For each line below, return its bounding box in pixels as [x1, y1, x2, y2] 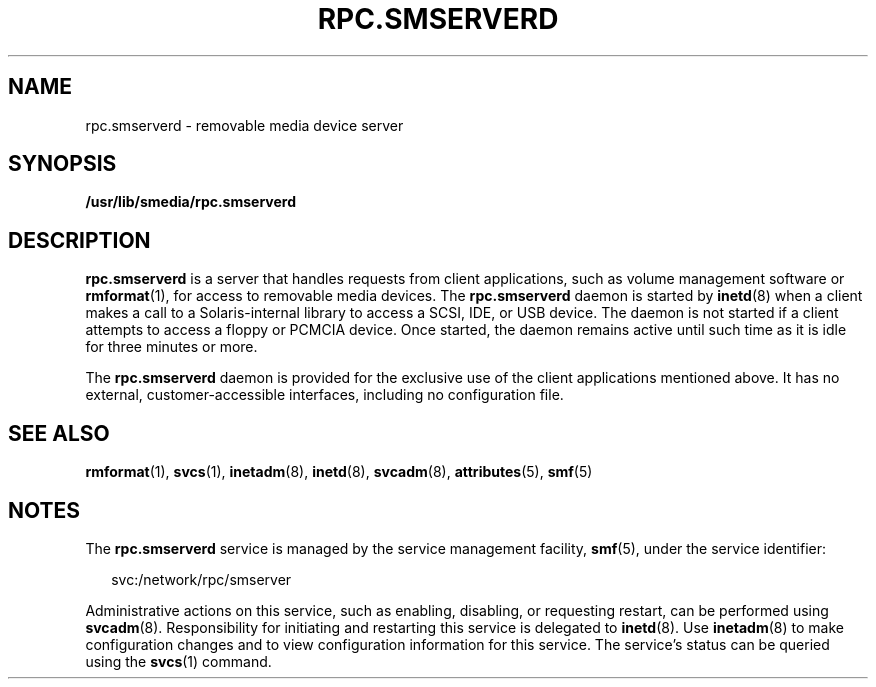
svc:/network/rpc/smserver [111, 570, 292, 588]
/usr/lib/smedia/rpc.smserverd [85, 193, 296, 211]
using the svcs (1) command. [85, 652, 272, 670]
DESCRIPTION [8, 227, 151, 253]
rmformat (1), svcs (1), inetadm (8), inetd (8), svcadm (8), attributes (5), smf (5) [85, 463, 593, 481]
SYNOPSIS [8, 151, 117, 177]
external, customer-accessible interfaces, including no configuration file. [85, 386, 564, 404]
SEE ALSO [8, 420, 110, 446]
